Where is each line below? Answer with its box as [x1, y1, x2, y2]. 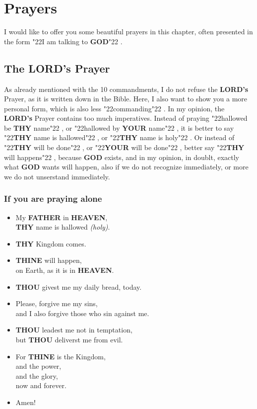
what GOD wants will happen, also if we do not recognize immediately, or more [4, 162, 249, 172]
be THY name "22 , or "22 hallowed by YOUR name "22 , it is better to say [4, 122, 234, 133]
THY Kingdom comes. [15, 238, 86, 248]
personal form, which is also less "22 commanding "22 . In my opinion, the [4, 103, 225, 113]
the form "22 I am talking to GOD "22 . [4, 36, 123, 46]
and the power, [15, 361, 62, 371]
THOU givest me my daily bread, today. [15, 281, 142, 292]
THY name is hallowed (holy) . [15, 222, 110, 232]
